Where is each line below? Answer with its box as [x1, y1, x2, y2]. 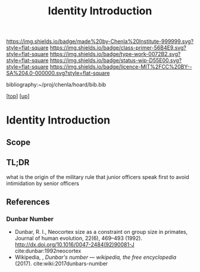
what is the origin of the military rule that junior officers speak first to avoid [6, 173, 189, 180]
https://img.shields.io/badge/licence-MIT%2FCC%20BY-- [49, 63, 192, 70]
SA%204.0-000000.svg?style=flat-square [6, 70, 110, 77]
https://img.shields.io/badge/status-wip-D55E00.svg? [49, 57, 182, 64]
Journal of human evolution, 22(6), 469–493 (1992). [14, 234, 143, 242]
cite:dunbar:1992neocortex [14, 248, 82, 255]
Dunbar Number [6, 215, 54, 223]
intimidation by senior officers [6, 180, 79, 187]
